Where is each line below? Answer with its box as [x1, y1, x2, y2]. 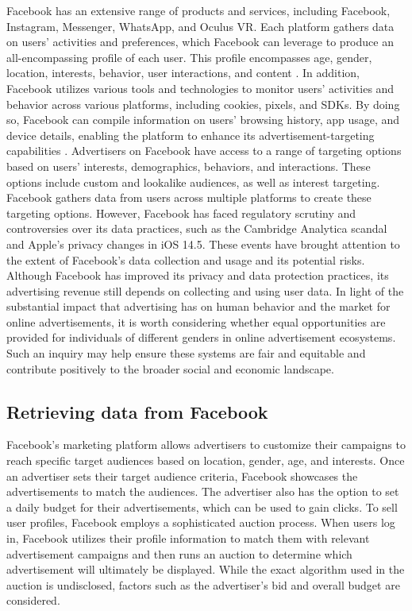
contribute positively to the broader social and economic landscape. [6, 360, 334, 377]
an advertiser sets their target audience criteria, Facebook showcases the [6, 467, 358, 484]
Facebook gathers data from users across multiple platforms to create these [6, 189, 372, 206]
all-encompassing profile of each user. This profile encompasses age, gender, [6, 48, 372, 65]
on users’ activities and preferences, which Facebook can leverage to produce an [6, 33, 394, 50]
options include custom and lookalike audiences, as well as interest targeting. [6, 173, 380, 190]
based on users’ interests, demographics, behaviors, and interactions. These [6, 157, 371, 174]
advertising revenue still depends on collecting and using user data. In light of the [6, 282, 404, 299]
